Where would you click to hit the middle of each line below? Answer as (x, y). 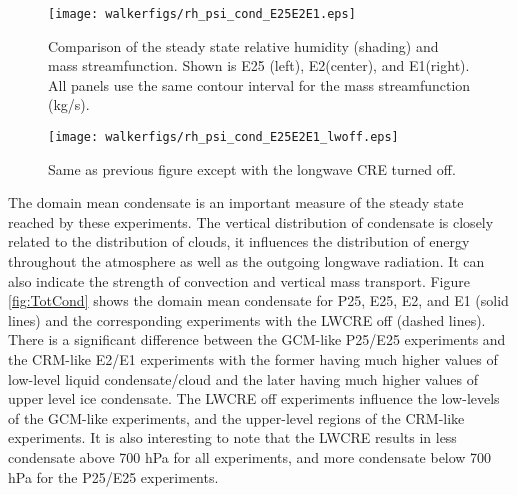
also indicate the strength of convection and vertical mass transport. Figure (239, 280)
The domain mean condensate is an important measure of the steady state (236, 202)
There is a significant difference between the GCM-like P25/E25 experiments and (257, 339)
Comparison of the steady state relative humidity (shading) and (243, 45)
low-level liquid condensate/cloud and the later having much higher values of (243, 378)
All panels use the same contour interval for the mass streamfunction (259, 84)
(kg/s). (69, 104)
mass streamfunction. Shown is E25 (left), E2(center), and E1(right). (259, 65)
